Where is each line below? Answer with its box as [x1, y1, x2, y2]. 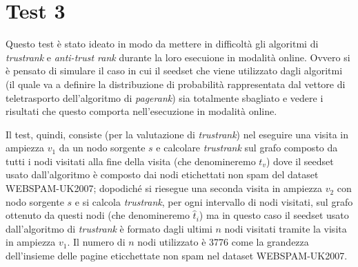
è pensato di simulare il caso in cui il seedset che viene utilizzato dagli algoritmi [6, 63, 343, 78]
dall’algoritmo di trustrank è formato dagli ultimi [6, 221, 212, 235]
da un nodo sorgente [59, 140, 146, 155]
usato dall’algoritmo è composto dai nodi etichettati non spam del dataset [6, 167, 319, 182]
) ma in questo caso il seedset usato [199, 208, 349, 222]
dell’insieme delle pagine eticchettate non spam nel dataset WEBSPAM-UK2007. [6, 248, 348, 263]
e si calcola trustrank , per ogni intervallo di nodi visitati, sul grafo [74, 194, 353, 209]
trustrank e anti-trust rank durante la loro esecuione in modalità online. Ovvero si [6, 50, 350, 64]
